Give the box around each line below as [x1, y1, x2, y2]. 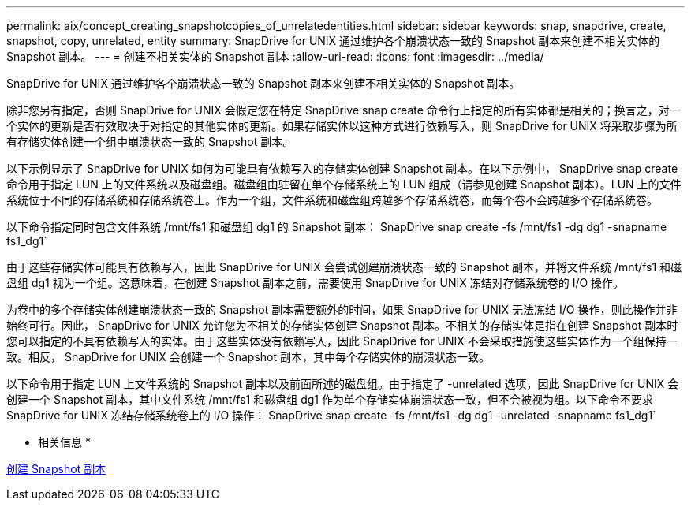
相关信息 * [38, 435, 91, 449]
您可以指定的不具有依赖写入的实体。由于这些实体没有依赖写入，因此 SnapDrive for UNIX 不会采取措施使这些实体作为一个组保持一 [6, 334, 678, 348]
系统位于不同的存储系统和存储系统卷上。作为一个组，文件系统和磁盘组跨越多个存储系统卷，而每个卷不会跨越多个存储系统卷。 [6, 193, 658, 207]
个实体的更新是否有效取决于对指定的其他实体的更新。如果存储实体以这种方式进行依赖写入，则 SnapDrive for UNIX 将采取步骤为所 [6, 119, 678, 132]
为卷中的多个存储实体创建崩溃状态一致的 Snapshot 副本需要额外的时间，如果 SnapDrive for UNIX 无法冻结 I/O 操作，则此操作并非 [6, 303, 678, 316]
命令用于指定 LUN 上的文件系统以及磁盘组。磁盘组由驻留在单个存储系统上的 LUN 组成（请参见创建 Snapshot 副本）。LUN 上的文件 [6, 177, 682, 191]
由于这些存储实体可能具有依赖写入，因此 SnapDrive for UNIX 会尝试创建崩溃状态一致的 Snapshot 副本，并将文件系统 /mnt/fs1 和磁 [6, 260, 682, 274]
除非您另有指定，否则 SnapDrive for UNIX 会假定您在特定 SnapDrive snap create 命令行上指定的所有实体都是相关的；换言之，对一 [6, 103, 681, 117]
